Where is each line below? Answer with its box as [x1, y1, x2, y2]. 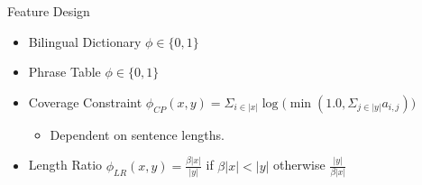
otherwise [273, 155, 326, 174]
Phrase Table [28, 62, 101, 81]
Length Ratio [28, 155, 103, 174]
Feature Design [7, 2, 90, 20]
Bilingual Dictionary [28, 32, 142, 51]
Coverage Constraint [28, 92, 142, 111]
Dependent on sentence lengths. [50, 125, 225, 143]
